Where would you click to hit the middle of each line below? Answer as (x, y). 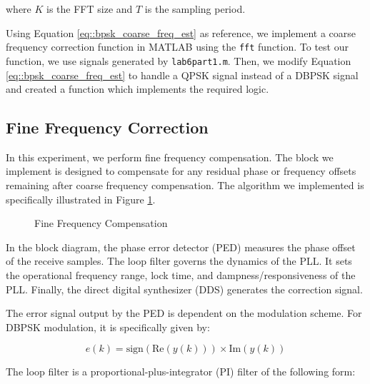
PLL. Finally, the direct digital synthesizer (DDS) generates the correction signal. (184, 289)
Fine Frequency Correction (107, 127)
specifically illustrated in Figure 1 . (81, 199)
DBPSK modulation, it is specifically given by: (108, 327)
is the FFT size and (90, 9)
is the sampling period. (195, 9)
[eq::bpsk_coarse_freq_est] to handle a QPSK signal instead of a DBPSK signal (182, 75)
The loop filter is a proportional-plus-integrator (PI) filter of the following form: (181, 372)
